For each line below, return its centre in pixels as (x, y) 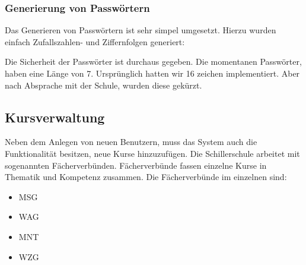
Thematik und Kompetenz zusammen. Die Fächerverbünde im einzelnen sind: (146, 177)
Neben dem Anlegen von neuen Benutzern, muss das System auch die (131, 142)
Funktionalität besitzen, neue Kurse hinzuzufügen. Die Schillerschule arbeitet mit (152, 153)
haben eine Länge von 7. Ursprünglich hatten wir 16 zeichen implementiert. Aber (152, 73)
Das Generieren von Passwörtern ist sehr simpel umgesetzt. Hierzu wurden (141, 30)
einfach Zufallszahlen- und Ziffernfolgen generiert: (95, 41)
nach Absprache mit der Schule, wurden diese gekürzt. (103, 85)
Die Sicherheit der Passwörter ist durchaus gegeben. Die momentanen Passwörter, (153, 61)
